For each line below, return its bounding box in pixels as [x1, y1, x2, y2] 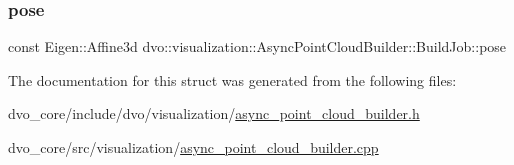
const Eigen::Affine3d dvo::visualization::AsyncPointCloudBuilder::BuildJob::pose [8, 36, 507, 57]
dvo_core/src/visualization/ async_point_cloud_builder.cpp [8, 137, 379, 157]
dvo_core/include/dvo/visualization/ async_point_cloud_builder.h [8, 103, 420, 124]
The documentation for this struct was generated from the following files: [8, 69, 457, 90]
